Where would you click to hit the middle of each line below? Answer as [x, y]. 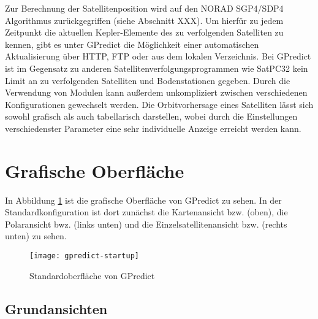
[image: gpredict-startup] [84, 256]
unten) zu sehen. [36, 236]
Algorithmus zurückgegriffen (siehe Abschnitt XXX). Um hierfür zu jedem [144, 20]
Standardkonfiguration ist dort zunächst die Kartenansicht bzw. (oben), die [146, 212]
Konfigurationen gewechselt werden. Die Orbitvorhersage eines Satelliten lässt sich [159, 104]
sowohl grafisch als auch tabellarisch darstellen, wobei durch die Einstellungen [151, 116]
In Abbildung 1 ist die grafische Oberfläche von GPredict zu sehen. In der [143, 200]
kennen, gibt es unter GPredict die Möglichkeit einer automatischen [132, 44]
